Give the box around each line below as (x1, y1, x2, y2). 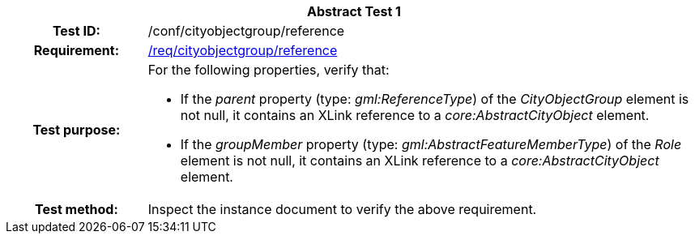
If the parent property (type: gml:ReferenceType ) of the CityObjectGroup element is (180, 91, 689, 107)
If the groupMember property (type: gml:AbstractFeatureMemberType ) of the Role (180, 136, 682, 152)
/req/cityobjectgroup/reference (147, 42, 338, 58)
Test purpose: (32, 122, 121, 138)
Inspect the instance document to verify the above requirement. (147, 201, 537, 217)
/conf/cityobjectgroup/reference (147, 23, 345, 39)
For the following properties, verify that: (147, 62, 390, 78)
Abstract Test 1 (307, 3, 401, 19)
